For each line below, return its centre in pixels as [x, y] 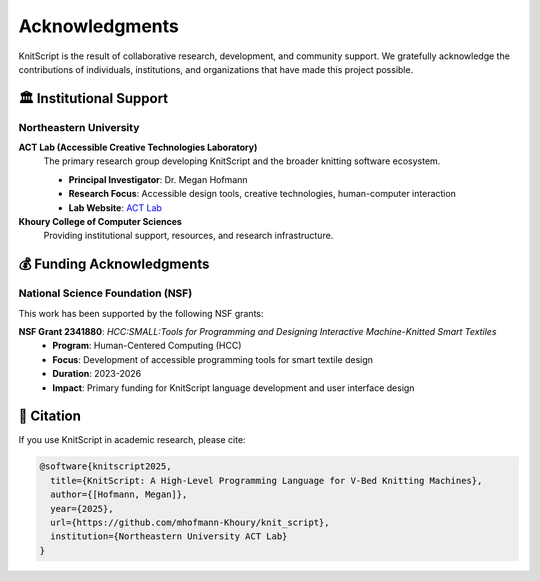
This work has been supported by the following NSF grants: [141, 313]
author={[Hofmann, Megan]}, [119, 494]
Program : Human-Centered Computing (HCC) [147, 346]
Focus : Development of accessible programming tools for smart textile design [213, 359]
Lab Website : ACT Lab [115, 207]
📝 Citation [50, 416]
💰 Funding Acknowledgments [114, 264]
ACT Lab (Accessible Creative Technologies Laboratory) [138, 147]
